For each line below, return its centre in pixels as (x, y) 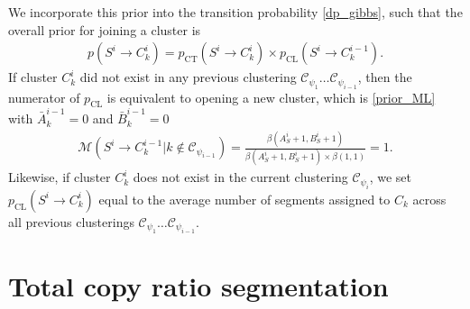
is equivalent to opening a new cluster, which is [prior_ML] (271, 97)
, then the (385, 77)
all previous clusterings (71, 221)
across (429, 199)
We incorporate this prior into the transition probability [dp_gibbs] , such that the (235, 12)
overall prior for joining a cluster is (105, 29)
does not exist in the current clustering (240, 177)
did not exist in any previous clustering (188, 77)
